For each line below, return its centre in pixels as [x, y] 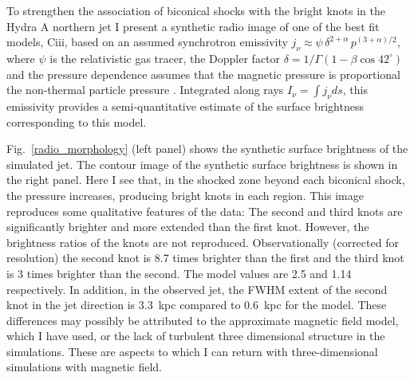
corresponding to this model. [77, 121]
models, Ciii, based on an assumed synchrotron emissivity [147, 42]
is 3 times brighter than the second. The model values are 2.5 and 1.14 [179, 273]
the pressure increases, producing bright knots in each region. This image [185, 195]
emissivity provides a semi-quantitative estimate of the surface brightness [185, 106]
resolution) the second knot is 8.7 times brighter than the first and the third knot [205, 258]
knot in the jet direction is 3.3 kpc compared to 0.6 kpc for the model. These [197, 305]
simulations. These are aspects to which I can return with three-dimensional [192, 351]
